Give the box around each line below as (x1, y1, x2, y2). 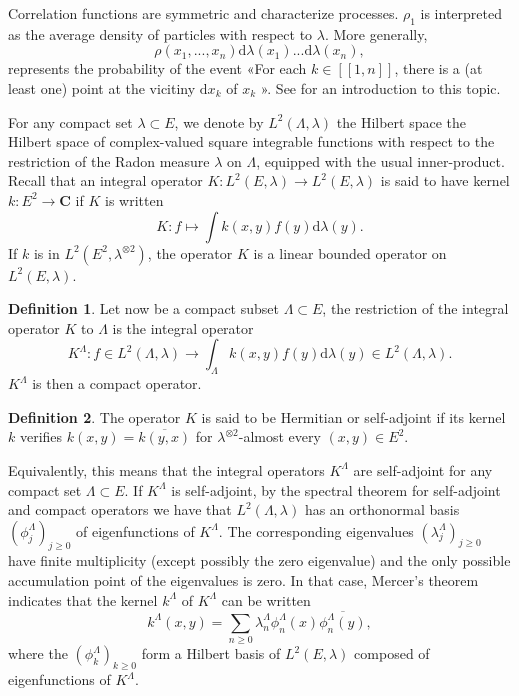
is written (104, 189, 164, 210)
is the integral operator (112, 317, 254, 338)
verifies (19, 426, 63, 447)
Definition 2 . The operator (8, 406, 181, 427)
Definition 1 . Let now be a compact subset (8, 298, 279, 319)
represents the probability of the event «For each (8, 58, 307, 79)
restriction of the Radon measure (8, 150, 210, 171)
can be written (221, 589, 311, 610)
